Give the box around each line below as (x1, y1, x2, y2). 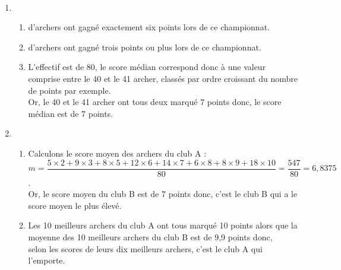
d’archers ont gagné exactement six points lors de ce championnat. (28, 21, 270, 33)
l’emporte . (28, 254, 65, 266)
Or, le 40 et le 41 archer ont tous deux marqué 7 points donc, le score (28, 96, 282, 108)
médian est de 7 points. (28, 107, 113, 119)
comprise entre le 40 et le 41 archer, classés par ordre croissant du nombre (28, 72, 298, 84)
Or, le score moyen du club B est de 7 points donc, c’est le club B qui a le (28, 188, 298, 200)
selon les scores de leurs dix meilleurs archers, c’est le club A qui (28, 242, 263, 255)
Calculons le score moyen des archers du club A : (28, 147, 207, 159)
